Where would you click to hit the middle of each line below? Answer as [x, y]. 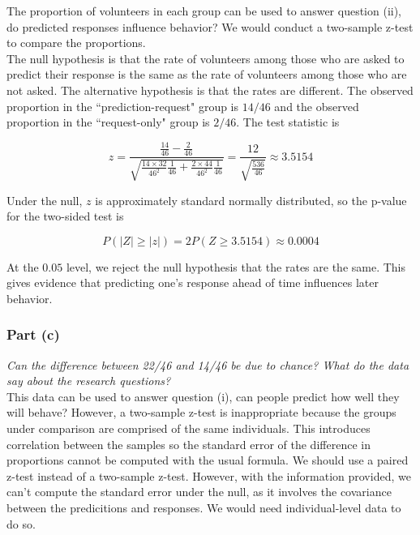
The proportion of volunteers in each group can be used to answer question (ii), [204, 11]
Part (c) [33, 334]
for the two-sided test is [65, 216]
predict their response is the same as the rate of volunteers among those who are [207, 74]
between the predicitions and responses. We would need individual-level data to [204, 508]
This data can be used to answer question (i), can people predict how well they [203, 396]
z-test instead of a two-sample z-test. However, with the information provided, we [209, 475]
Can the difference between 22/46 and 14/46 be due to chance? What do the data [208, 364]
